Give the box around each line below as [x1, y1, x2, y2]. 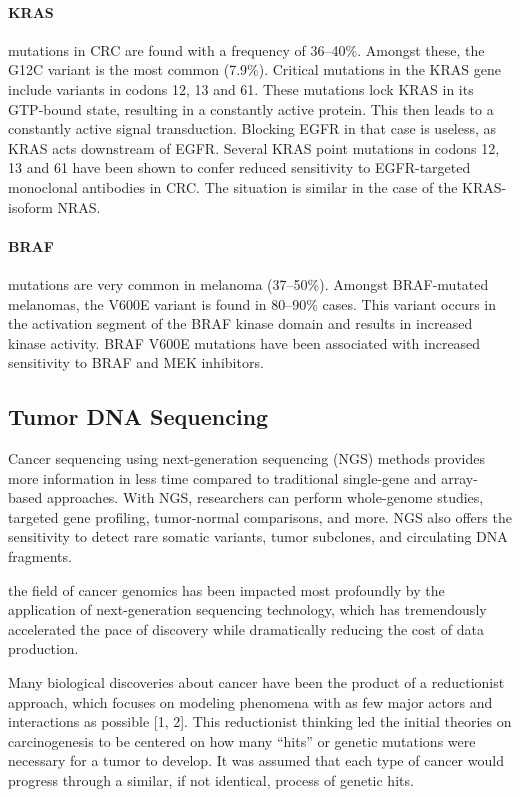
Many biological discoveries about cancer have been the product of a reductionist [8, 672, 505, 693]
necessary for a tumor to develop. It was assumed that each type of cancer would [8, 750, 504, 771]
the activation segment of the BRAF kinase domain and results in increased [8, 313, 473, 334]
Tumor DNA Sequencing [8, 401, 269, 432]
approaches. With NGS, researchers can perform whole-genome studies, [46, 487, 484, 508]
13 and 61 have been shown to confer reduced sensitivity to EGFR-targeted [8, 157, 471, 178]
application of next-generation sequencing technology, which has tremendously [8, 599, 487, 620]
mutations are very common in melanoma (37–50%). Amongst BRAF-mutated [8, 273, 489, 294]
